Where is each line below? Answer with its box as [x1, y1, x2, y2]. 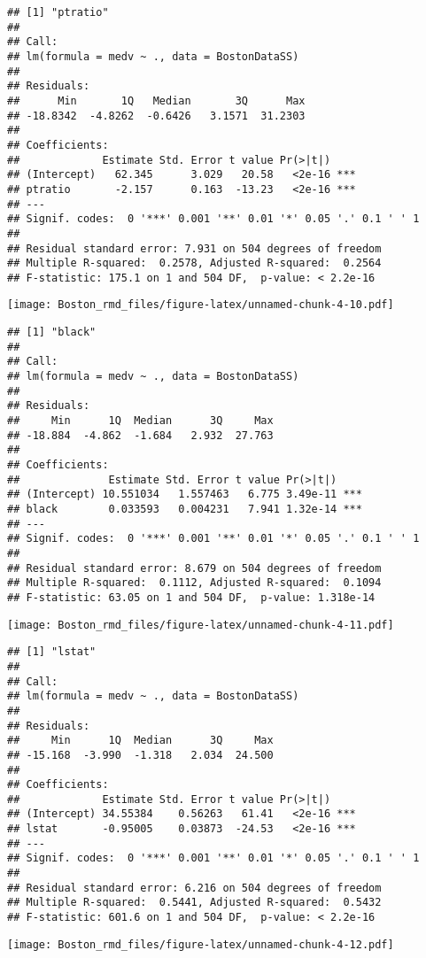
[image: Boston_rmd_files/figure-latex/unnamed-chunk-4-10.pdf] [7, 298, 394, 312]
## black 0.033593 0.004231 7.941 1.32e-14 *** [7, 503, 362, 515]
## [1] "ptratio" [7, 6, 109, 19]
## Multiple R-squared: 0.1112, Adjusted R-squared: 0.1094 [7, 576, 382, 590]
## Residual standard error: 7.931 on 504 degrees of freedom [7, 242, 382, 255]
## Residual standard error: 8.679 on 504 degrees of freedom [7, 561, 382, 575]
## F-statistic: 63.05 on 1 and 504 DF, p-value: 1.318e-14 [7, 591, 376, 604]
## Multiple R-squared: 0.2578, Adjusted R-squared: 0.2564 [7, 257, 382, 270]
